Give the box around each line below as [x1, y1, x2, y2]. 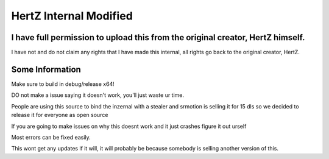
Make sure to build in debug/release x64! [11, 80, 115, 88]
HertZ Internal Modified [11, 9, 133, 23]
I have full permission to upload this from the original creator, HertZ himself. [11, 32, 305, 43]
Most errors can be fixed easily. [11, 133, 91, 141]
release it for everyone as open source [11, 111, 108, 119]
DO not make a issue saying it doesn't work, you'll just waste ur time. [11, 91, 185, 99]
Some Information [11, 64, 82, 74]
